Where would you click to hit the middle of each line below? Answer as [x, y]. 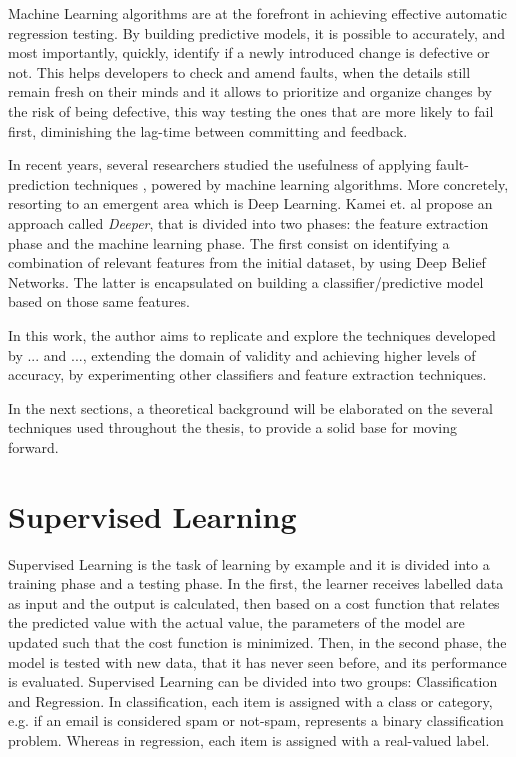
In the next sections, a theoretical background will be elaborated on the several [250, 407]
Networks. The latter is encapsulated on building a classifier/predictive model [246, 281]
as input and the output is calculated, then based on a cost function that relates [254, 602]
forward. [33, 446]
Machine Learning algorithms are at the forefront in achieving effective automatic [258, 13]
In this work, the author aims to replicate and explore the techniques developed [252, 334]
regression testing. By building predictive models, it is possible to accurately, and [257, 32]
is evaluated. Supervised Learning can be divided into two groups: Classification [253, 681]
